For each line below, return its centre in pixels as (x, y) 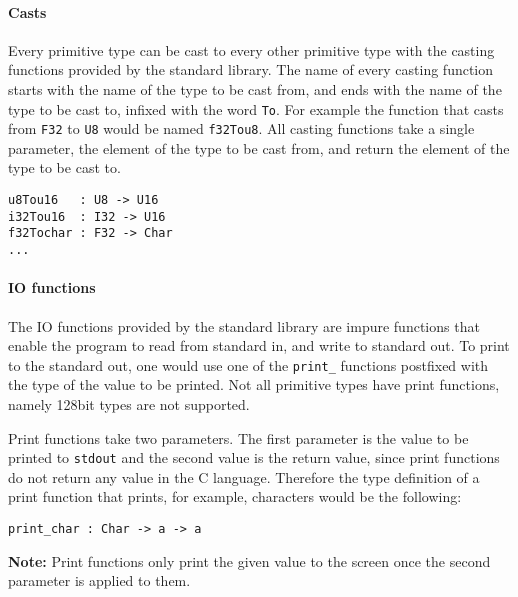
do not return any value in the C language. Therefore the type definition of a (244, 476)
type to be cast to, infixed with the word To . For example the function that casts (256, 108)
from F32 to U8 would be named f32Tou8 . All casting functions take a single (241, 128)
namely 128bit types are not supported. (129, 403)
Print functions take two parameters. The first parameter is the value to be (238, 437)
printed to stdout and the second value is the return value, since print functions (254, 457)
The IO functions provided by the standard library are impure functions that (244, 325)
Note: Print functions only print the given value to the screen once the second (249, 560)
